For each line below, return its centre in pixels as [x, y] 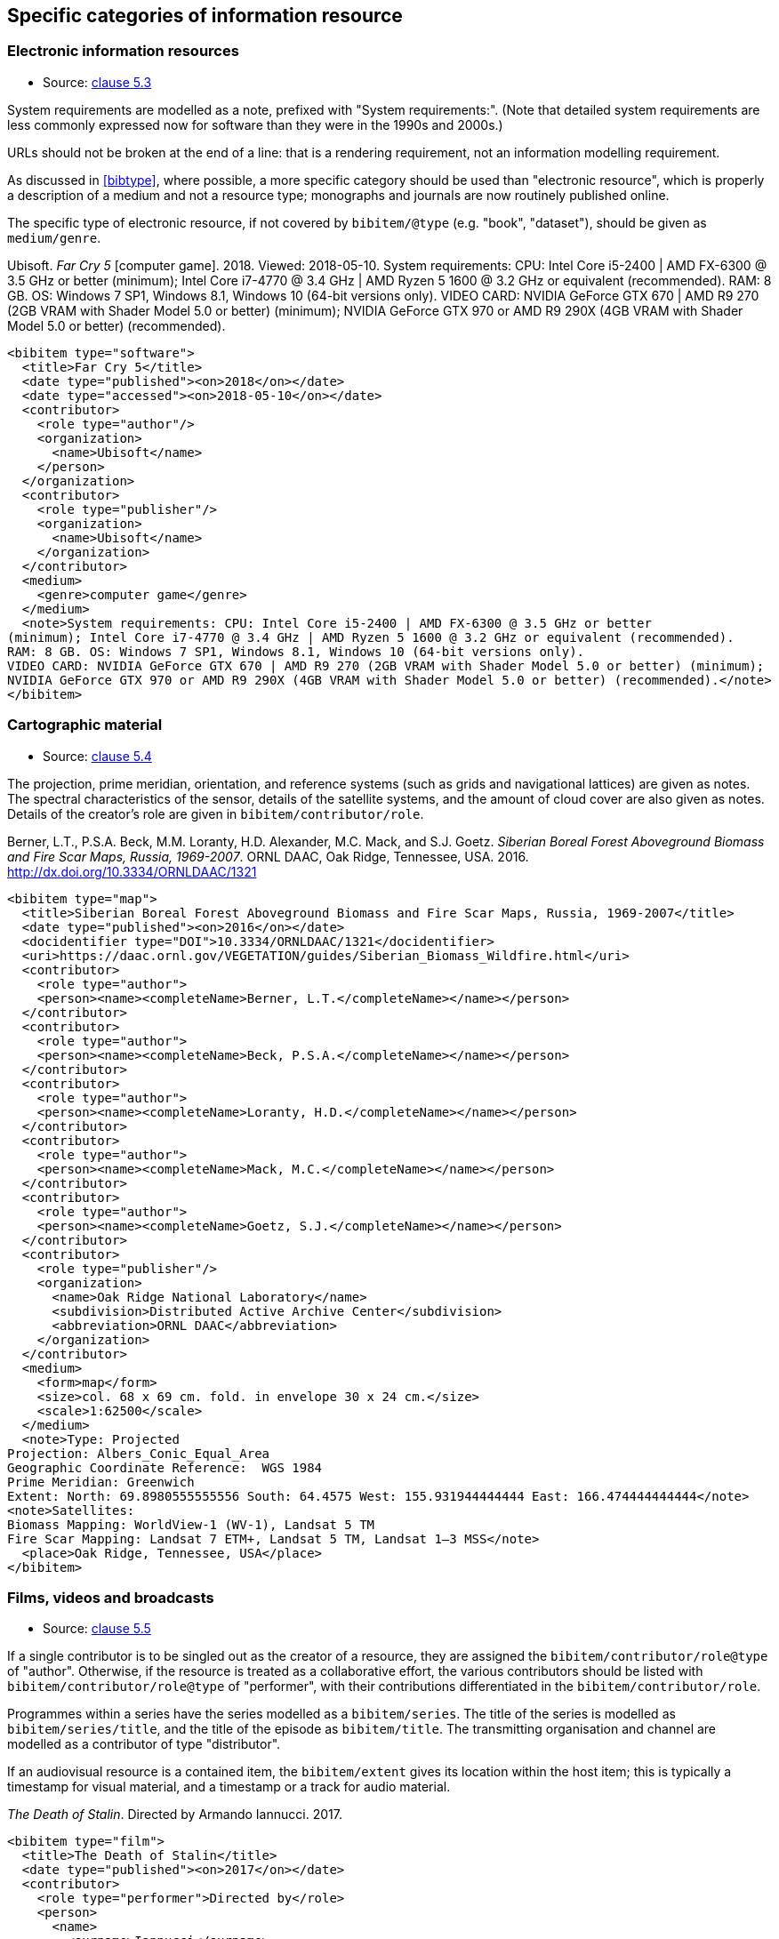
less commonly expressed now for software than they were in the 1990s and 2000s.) [255, 124]
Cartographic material [85, 725]
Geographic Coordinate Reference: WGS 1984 [165, 1467]
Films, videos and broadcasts [111, 1597]
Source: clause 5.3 [97, 82]
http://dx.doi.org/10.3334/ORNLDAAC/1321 [132, 871]
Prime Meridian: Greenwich [101, 1482]
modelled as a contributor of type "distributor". [144, 1744]
